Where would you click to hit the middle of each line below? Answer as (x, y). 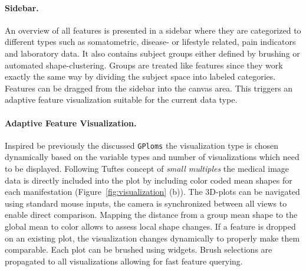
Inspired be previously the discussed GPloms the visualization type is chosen (142, 145)
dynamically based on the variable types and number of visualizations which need (152, 157)
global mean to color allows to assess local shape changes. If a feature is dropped (150, 226)
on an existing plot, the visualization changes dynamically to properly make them (152, 238)
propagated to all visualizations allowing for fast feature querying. (124, 261)
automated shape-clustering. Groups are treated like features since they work (144, 65)
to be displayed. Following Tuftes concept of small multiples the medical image (147, 168)
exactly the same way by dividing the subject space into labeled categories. (140, 76)
